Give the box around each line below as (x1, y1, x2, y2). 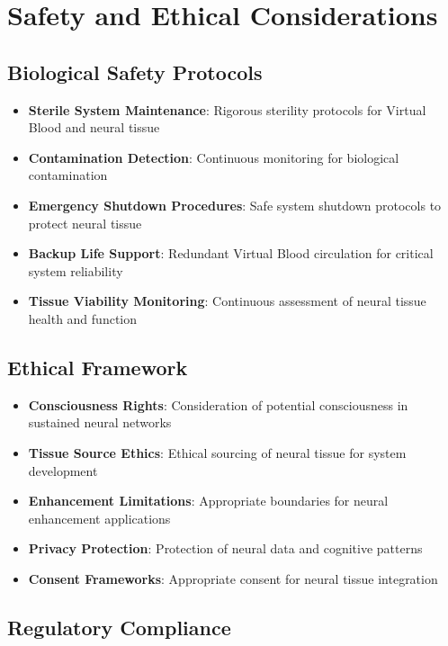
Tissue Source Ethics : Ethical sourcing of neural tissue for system (28, 443, 407, 462)
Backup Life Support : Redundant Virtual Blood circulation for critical (28, 244, 434, 263)
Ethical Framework (7, 353, 188, 381)
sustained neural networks (28, 413, 172, 432)
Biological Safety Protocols (7, 58, 263, 85)
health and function (28, 309, 138, 327)
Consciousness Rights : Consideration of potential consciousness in (28, 395, 408, 414)
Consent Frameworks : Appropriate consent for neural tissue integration (28, 569, 438, 588)
